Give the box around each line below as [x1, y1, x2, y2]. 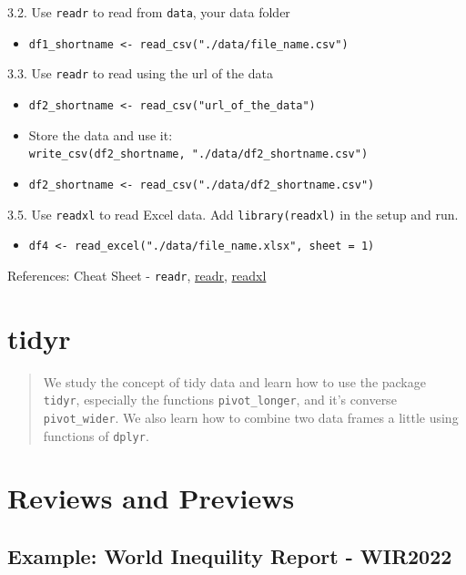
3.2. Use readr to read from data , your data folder [7, 3, 290, 21]
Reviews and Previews [7, 479, 295, 517]
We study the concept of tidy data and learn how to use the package [43, 372, 426, 391]
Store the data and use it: [28, 125, 173, 144]
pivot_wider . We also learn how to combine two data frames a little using [43, 407, 459, 426]
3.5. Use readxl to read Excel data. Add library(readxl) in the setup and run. [7, 204, 459, 223]
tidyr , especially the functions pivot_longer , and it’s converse [43, 390, 397, 409]
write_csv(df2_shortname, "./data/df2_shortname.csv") [28, 148, 369, 161]
